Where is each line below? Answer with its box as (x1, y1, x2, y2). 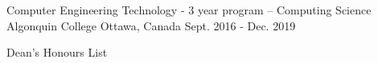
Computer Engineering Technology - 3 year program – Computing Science (6, 2, 372, 18)
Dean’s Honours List (6, 44, 108, 61)
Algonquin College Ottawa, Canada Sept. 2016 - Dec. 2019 (6, 17, 296, 33)
